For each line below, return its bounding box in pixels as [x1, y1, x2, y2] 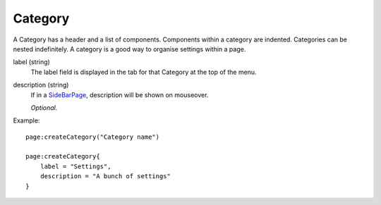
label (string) [13, 58, 51, 66]
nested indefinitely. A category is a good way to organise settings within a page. [13, 44, 246, 53]
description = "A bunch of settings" [40, 173, 171, 180]
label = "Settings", [40, 162, 111, 170]
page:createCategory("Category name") [25, 132, 160, 141]
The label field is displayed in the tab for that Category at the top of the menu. [30, 68, 257, 76]
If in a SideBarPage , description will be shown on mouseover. [30, 90, 209, 99]
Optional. [30, 103, 58, 112]
